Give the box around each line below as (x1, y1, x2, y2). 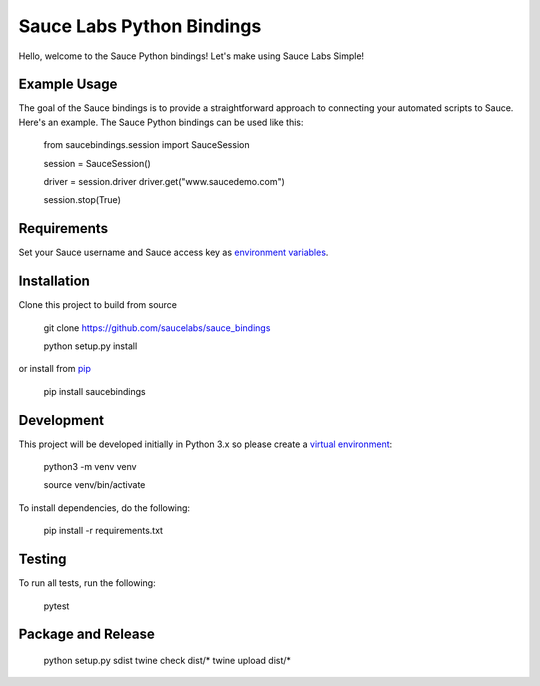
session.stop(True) (43, 194, 122, 206)
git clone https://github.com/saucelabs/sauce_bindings (43, 321, 271, 334)
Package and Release (18, 626, 155, 643)
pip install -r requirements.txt (43, 525, 164, 537)
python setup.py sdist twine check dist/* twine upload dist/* (43, 654, 292, 666)
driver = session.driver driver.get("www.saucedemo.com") (43, 176, 285, 188)
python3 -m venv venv (43, 461, 137, 473)
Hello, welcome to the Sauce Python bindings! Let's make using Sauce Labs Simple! (18, 50, 365, 62)
